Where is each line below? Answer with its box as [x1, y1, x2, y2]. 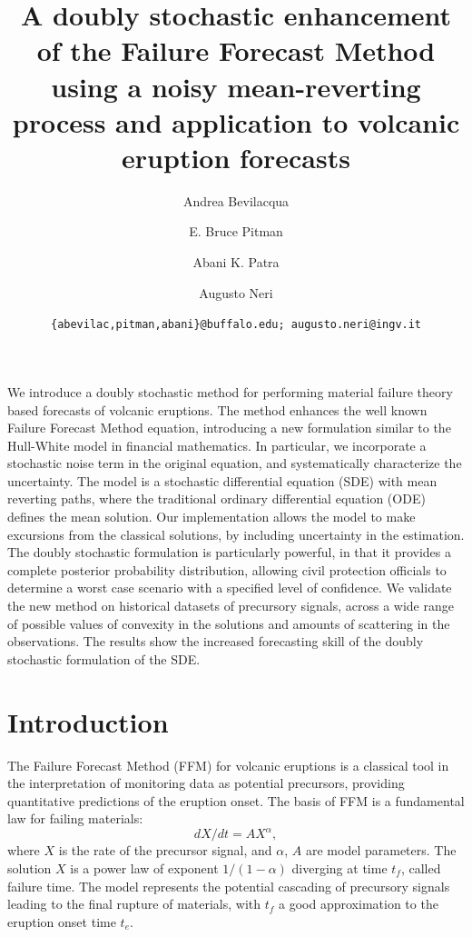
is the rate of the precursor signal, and [58, 841, 272, 860]
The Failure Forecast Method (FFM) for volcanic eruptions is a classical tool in [7, 755, 449, 774]
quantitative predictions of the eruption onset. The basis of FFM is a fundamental [7, 791, 465, 810]
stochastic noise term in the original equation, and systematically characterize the [7, 454, 462, 473]
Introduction [7, 703, 169, 740]
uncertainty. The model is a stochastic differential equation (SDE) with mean [7, 471, 438, 490]
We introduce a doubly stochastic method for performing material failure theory [7, 382, 453, 401]
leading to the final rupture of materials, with [7, 894, 261, 913]
